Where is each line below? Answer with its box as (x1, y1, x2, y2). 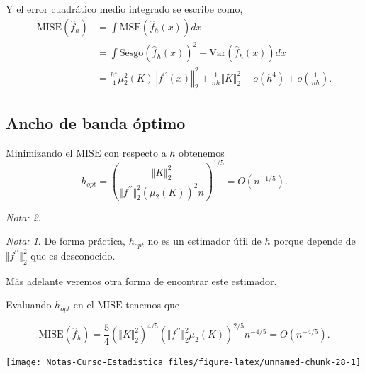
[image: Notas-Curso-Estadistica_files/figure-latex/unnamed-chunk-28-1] (6, 357, 361, 368)
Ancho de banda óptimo (6, 111, 186, 133)
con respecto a (104, 145, 167, 160)
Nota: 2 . (6, 209, 41, 224)
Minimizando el (6, 145, 73, 160)
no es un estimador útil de (147, 233, 262, 248)
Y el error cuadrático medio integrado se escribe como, (6, 1, 243, 16)
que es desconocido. (30, 247, 116, 262)
